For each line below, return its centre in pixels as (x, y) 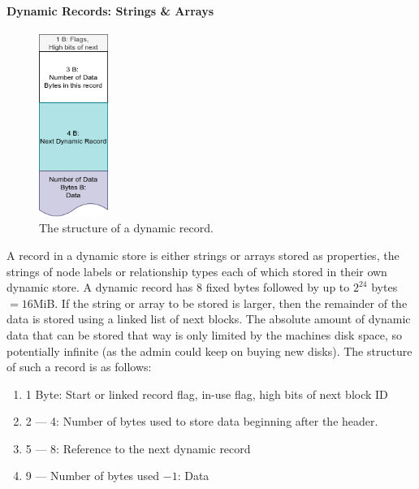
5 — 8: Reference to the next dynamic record (138, 448)
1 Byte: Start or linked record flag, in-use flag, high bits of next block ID (207, 394)
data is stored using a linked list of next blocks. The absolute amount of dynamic (209, 319)
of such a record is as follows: (79, 367)
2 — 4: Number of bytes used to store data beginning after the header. (202, 421)
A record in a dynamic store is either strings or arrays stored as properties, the (203, 255)
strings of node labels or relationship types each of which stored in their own (197, 271)
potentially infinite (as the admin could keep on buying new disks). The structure (209, 351)
